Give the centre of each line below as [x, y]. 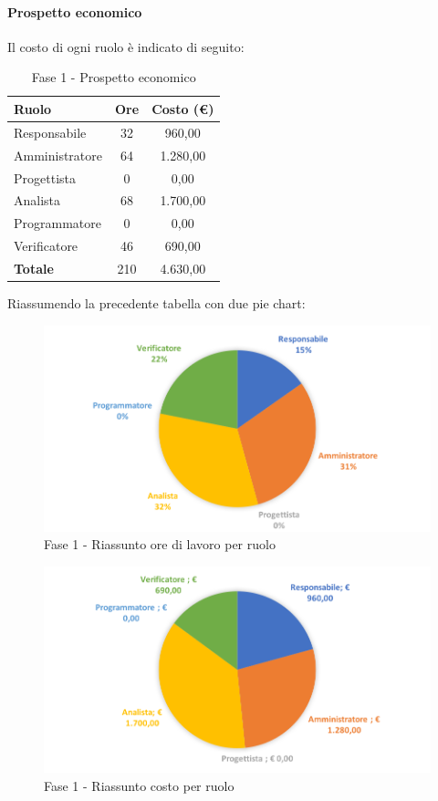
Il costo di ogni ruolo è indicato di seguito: [126, 46]
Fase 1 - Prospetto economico [114, 77]
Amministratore [58, 155]
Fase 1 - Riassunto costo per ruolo [139, 785]
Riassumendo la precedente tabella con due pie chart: [156, 302]
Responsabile [50, 132]
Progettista [45, 177]
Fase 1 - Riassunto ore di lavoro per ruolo [160, 544]
